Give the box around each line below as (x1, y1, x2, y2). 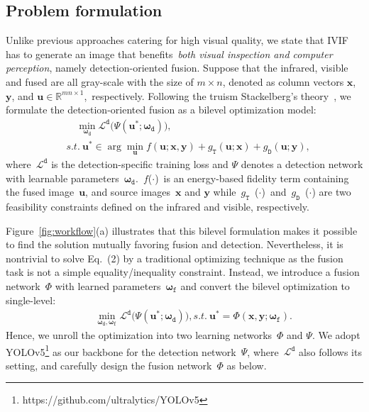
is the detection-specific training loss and (51, 156, 228, 171)
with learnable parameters (6, 170, 119, 185)
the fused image (6, 184, 75, 199)
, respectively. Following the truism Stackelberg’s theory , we (84, 88, 351, 103)
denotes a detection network (241, 156, 363, 171)
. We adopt (312, 328, 360, 343)
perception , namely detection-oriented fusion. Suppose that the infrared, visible (6, 60, 348, 75)
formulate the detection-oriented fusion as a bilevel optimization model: (6, 102, 316, 117)
